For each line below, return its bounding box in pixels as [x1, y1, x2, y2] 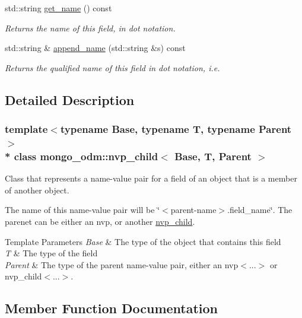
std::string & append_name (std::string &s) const [5, 42, 186, 54]
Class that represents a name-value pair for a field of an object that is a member [5, 172, 297, 185]
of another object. [5, 183, 69, 196]
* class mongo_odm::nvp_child [5, 148, 158, 163]
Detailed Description [5, 90, 135, 109]
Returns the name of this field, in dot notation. [5, 21, 176, 34]
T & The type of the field [5, 247, 98, 259]
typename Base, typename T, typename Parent [60, 122, 292, 136]
